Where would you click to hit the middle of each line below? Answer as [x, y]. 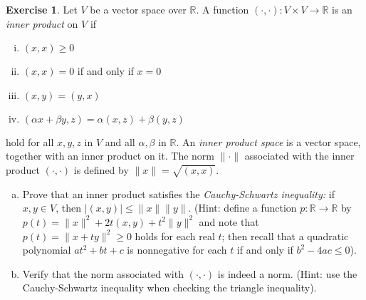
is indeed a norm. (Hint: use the [287, 273]
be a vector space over [138, 9]
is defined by [101, 169]
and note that [229, 221]
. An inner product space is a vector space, [268, 141]
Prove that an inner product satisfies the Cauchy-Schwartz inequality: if [178, 193]
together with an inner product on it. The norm [110, 156]
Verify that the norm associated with [103, 273]
